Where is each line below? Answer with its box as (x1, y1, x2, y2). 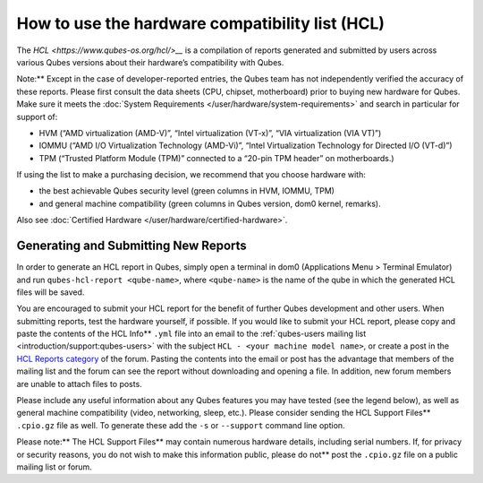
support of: (16, 111, 58, 122)
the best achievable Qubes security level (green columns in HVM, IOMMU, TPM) (38, 185, 335, 196)
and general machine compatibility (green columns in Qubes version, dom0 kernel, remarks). (38, 198, 382, 209)
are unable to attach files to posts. (16, 378, 142, 389)
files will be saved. (16, 287, 85, 298)
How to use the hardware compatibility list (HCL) (16, 13, 385, 33)
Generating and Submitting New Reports (16, 238, 248, 254)
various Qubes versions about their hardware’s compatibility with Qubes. (16, 56, 284, 67)
